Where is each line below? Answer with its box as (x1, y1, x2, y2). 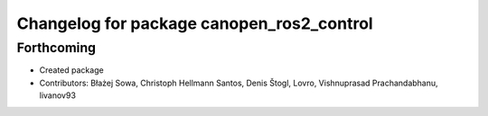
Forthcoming (16, 40, 97, 56)
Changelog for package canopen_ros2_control (16, 13, 374, 33)
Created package (39, 65, 104, 76)
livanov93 (39, 90, 77, 101)
